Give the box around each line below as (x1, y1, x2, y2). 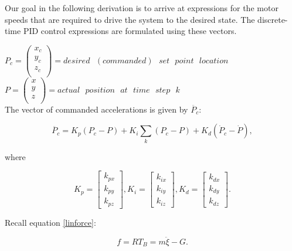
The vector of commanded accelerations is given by (5, 103, 188, 115)
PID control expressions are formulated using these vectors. (23, 25, 237, 37)
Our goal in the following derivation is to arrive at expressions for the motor (5, 2, 279, 13)
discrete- (257, 13, 288, 25)
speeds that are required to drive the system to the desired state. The (5, 13, 255, 25)
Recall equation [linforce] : (5, 216, 96, 228)
